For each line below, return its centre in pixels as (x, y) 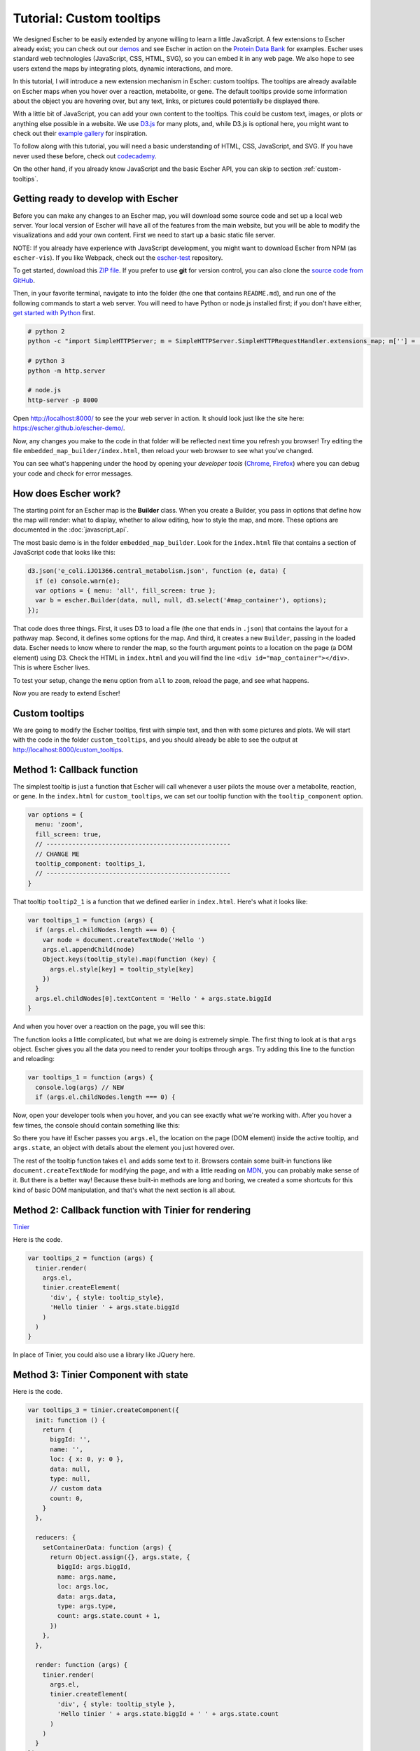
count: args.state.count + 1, (109, 1616)
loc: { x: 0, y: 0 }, (87, 1459)
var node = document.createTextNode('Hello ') (124, 940)
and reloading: (34, 1059)
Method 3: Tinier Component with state (101, 1375)
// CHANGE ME (57, 854)
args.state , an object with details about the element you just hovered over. (124, 1148)
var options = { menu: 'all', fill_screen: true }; (126, 590)
